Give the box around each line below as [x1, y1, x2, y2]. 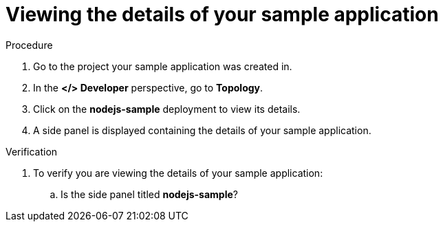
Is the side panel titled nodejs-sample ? [61, 188, 238, 200]
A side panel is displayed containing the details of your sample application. [33, 124, 371, 136]
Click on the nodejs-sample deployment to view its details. [33, 102, 301, 115]
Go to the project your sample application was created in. [33, 60, 292, 72]
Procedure [6, 39, 53, 51]
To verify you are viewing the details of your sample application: [33, 166, 323, 179]
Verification [6, 145, 58, 158]
